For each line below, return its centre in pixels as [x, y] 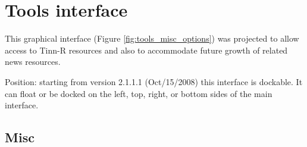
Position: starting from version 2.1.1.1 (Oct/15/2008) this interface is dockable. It [154, 81]
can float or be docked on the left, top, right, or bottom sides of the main [139, 93]
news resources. [33, 62]
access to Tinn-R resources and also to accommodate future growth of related [146, 50]
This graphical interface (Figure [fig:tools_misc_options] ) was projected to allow [152, 38]
